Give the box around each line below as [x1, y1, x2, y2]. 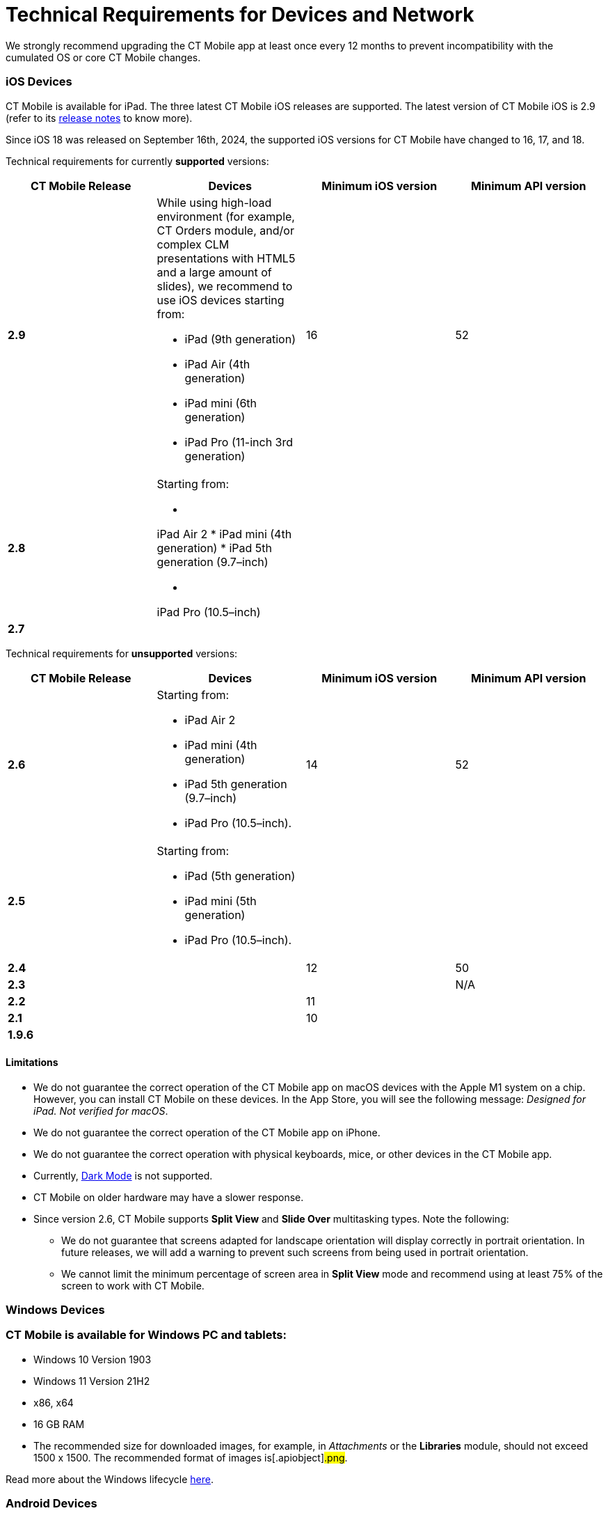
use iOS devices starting [157, 292, 285, 307]
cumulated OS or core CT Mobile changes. [6, 51, 201, 63]
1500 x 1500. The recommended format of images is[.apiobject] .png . [33, 1451, 348, 1464]
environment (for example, [157, 209, 295, 224]
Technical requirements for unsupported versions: [6, 647, 238, 659]
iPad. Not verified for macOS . [33, 1104, 168, 1117]
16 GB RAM [33, 1418, 85, 1430]
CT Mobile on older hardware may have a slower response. [33, 1191, 304, 1203]
